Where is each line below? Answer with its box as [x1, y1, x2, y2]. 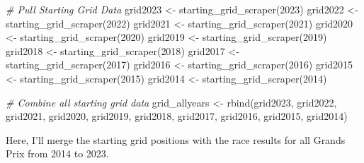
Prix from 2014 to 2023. [6, 146, 109, 161]
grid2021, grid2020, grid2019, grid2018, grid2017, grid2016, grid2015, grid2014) [6, 109, 348, 123]
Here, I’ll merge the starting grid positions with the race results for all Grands [6, 132, 346, 147]
